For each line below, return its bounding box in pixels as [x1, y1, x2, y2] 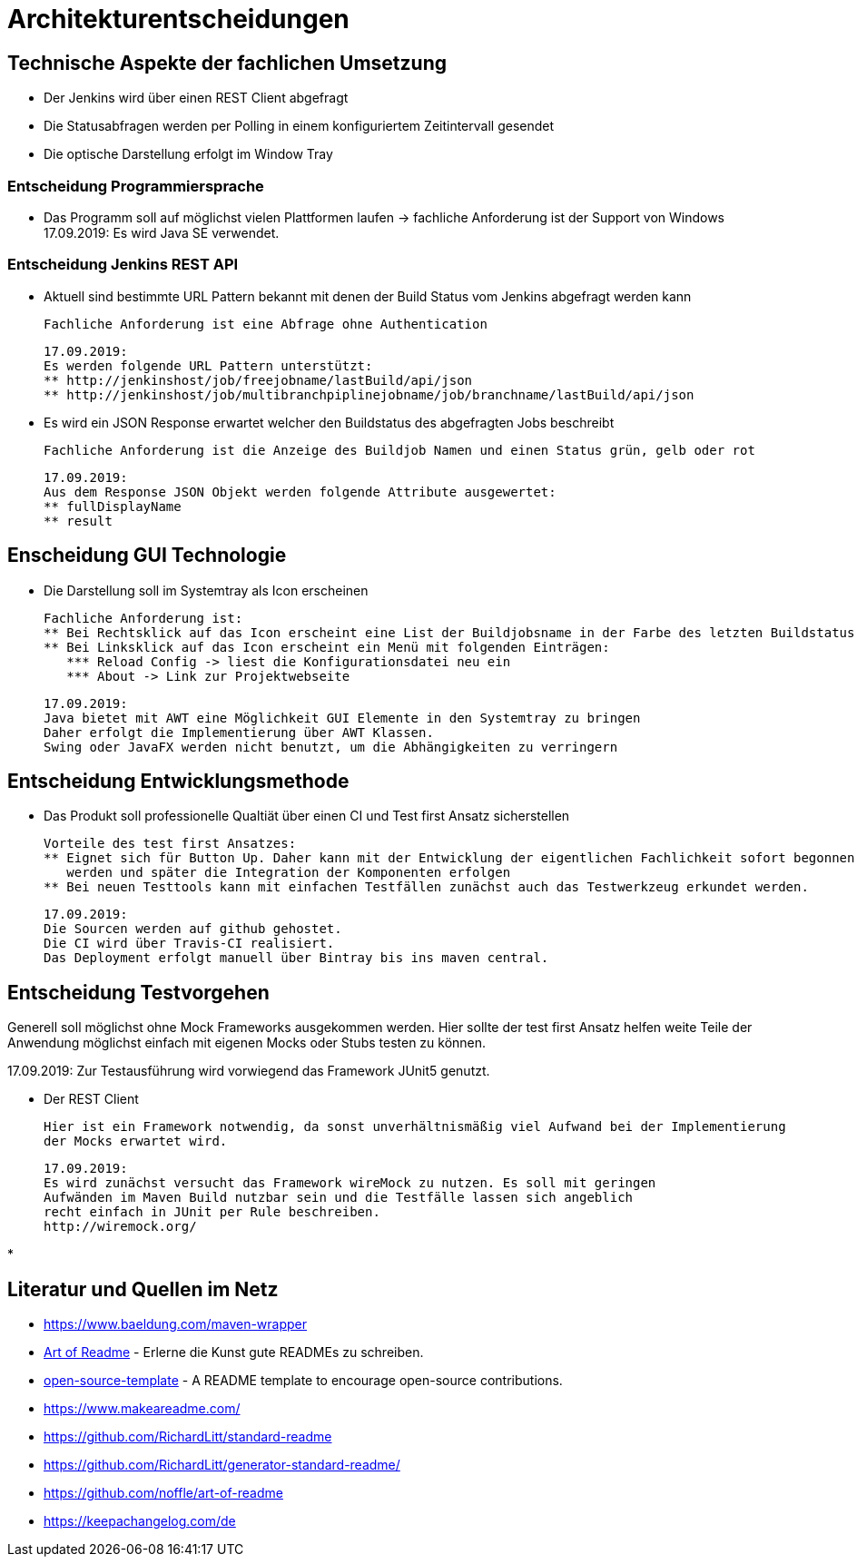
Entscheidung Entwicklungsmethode [7, 769, 350, 792]
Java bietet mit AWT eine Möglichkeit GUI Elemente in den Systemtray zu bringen [44, 710, 641, 725]
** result [44, 513, 113, 528]
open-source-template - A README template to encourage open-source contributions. [44, 1372, 563, 1389]
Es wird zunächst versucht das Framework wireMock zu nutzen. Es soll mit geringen [44, 1175, 656, 1191]
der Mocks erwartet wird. [44, 1134, 228, 1149]
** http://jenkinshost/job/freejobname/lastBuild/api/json [44, 372, 473, 388]
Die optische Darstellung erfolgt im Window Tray [44, 146, 333, 162]
